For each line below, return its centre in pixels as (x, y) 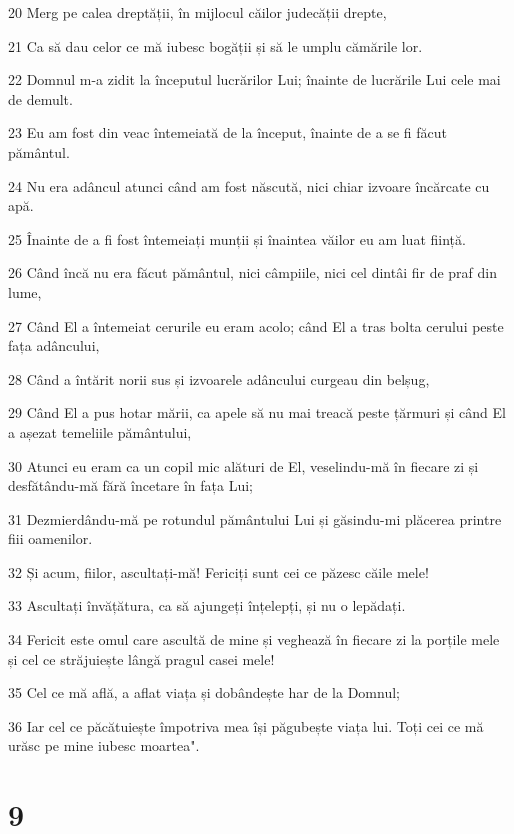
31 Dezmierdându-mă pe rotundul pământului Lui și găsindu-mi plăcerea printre (255, 518)
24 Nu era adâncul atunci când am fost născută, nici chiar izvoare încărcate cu (249, 185)
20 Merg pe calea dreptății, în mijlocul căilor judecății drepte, (197, 12)
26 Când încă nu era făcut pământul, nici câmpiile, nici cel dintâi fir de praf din (252, 272)
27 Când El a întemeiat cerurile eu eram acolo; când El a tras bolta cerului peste (256, 325)
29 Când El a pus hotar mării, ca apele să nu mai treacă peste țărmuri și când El (257, 412)
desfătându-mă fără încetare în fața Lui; (130, 485)
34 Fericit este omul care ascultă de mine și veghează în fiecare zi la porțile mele (254, 639)
